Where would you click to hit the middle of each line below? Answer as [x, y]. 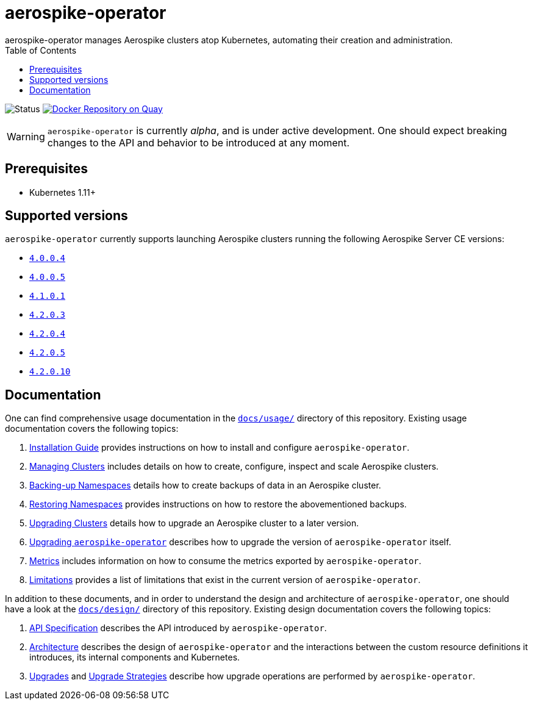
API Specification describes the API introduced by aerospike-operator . [178, 628]
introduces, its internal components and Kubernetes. [135, 657]
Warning [26, 136]
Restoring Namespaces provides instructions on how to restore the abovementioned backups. [218, 504]
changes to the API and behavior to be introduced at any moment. [199, 142]
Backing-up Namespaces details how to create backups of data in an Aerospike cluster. [205, 485]
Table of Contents [41, 50]
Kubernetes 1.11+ [63, 192]
